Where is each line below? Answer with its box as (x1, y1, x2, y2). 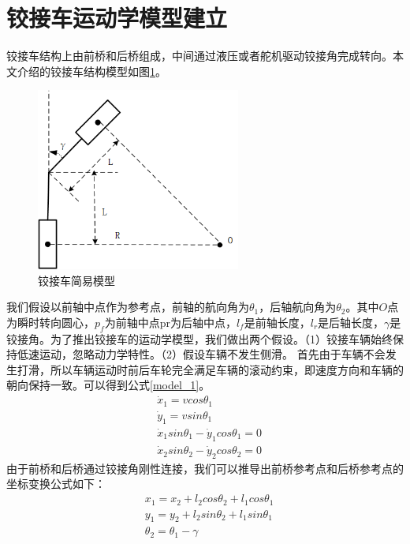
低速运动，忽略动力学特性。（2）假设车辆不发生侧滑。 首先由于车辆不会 (17, 346, 386, 362)
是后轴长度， (318, 313, 385, 330)
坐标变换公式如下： (6, 475, 106, 492)
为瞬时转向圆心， (6, 313, 95, 330)
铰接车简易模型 (38, 272, 115, 288)
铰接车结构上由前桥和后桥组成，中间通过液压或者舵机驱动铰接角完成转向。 (6, 47, 393, 64)
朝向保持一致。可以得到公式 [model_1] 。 (6, 377, 211, 393)
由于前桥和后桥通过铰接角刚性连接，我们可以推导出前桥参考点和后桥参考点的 (6, 460, 404, 476)
